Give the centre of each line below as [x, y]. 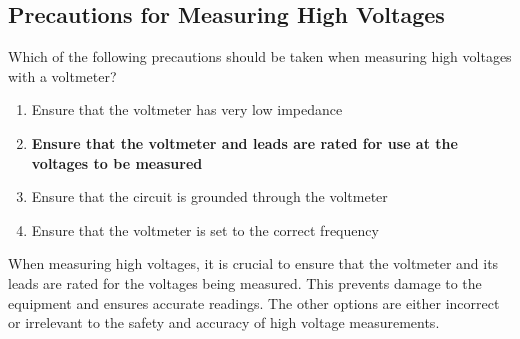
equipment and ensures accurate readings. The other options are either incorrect [254, 302]
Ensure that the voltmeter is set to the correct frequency [205, 229]
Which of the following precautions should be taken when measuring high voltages [260, 56]
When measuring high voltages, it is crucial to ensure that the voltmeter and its [253, 263]
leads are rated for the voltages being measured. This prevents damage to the [245, 282]
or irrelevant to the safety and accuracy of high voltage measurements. [224, 322]
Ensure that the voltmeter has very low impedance [187, 109]
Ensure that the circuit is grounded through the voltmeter [209, 196]
